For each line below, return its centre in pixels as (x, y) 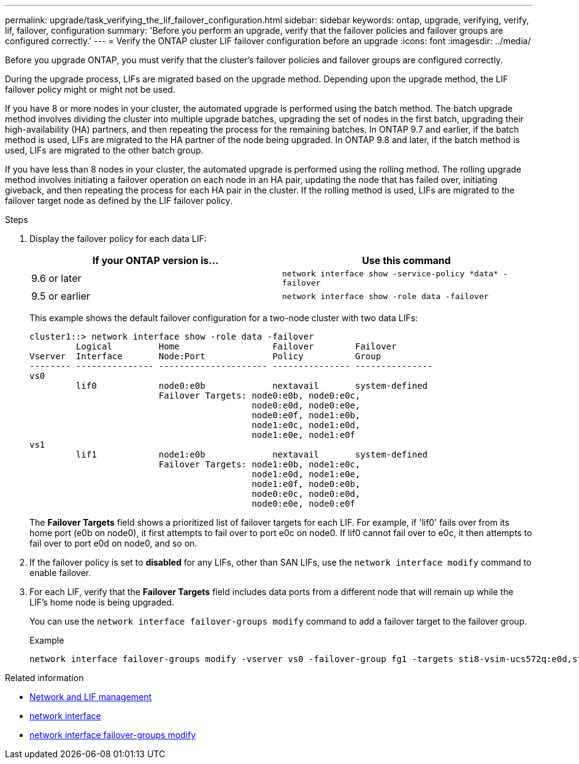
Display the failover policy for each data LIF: (118, 239)
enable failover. (60, 573)
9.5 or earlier (61, 296)
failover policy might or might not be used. (90, 89)
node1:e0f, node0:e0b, (306, 484)
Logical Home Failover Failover (236, 346)
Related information (44, 678)
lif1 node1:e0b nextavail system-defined (252, 454)
